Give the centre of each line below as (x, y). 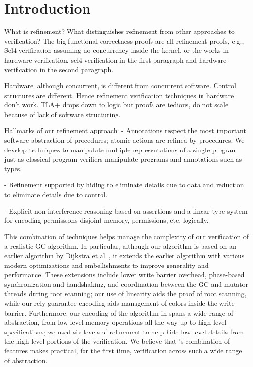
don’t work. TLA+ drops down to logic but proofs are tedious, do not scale (117, 105)
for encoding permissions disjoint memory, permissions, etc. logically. (107, 220)
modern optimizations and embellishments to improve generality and (107, 265)
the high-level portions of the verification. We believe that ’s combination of (117, 341)
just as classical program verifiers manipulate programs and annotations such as (123, 159)
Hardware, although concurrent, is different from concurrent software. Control (120, 86)
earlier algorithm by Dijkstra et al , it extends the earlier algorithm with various (125, 255)
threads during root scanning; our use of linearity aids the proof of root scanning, (126, 293)
